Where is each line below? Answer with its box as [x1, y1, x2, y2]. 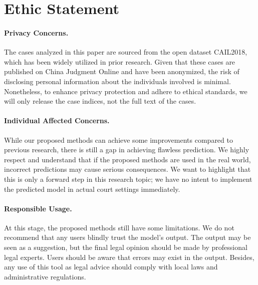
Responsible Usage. [4, 203, 72, 213]
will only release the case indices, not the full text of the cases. [4, 96, 196, 106]
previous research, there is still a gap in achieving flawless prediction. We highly [4, 144, 249, 155]
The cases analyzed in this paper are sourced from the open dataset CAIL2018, [4, 47, 247, 57]
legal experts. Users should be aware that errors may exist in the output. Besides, [4, 251, 254, 262]
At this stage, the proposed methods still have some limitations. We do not [4, 222, 234, 232]
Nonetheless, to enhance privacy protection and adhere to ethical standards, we [4, 86, 247, 96]
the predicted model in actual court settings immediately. [4, 183, 180, 194]
